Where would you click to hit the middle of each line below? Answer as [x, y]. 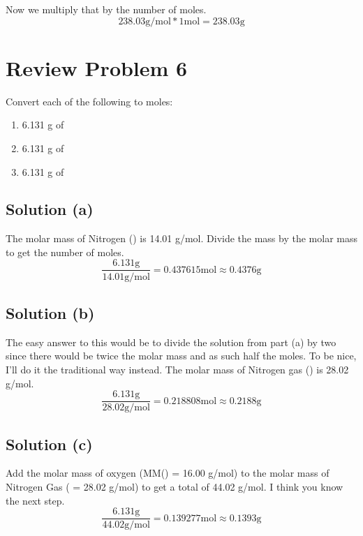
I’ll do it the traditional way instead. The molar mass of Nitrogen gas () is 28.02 [177, 369]
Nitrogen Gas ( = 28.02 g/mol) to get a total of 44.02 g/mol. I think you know [175, 486]
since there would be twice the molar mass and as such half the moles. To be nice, [181, 356]
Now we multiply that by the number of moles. [106, 9]
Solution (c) [49, 444]
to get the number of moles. [65, 252]
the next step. [35, 500]
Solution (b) [50, 312]
